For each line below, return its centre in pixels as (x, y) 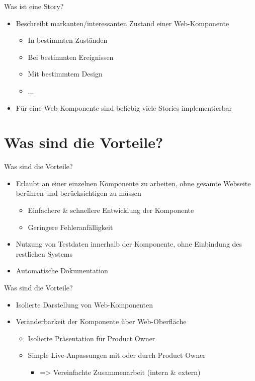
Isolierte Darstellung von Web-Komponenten (84, 304)
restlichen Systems (44, 253)
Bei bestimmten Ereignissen (71, 57)
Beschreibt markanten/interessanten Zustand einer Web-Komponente (122, 23)
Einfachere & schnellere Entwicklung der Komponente (111, 210)
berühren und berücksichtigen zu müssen (78, 193)
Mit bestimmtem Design (65, 74)
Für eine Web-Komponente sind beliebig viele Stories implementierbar (124, 107)
